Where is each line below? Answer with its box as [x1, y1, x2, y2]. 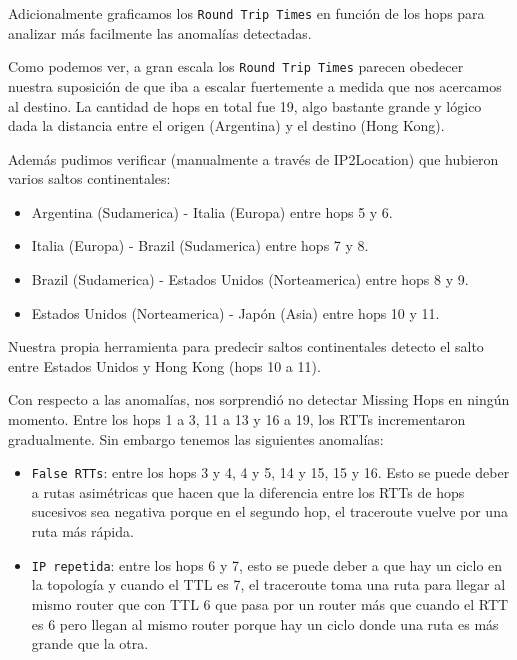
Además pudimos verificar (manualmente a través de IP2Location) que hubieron [8, 148, 499, 169]
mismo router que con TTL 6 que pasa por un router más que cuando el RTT [31, 593, 509, 614]
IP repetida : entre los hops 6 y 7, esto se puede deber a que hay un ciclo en [31, 554, 503, 575]
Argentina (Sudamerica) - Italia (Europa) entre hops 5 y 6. [31, 201, 393, 222]
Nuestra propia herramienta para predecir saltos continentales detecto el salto [8, 336, 484, 357]
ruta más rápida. [31, 521, 134, 542]
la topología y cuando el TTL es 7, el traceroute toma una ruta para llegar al [31, 574, 506, 595]
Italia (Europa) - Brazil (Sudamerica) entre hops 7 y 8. [31, 235, 369, 256]
